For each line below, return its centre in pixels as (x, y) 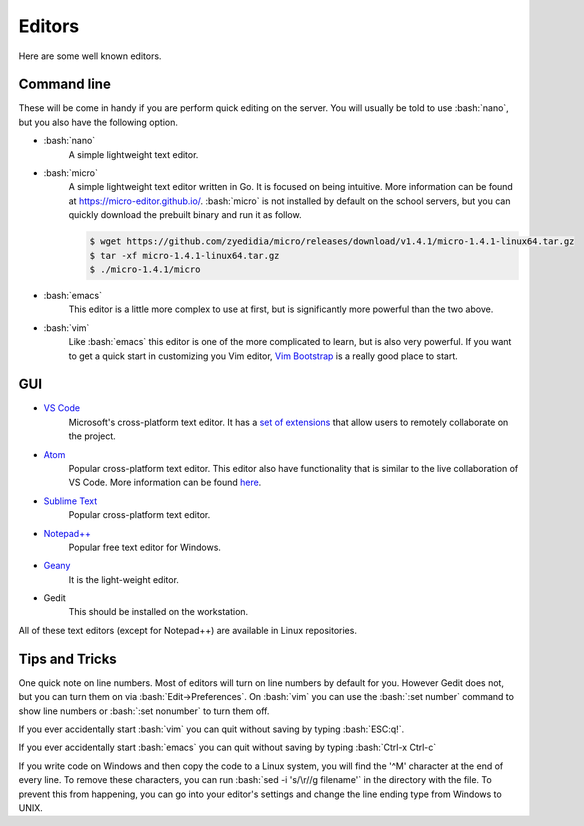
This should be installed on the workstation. (158, 612)
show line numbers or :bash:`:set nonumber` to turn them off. (144, 711)
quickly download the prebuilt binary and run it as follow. (185, 215)
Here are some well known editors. (90, 56)
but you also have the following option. (98, 122)
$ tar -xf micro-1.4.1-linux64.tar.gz (184, 255)
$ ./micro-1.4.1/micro (145, 269)
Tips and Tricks (67, 658)
